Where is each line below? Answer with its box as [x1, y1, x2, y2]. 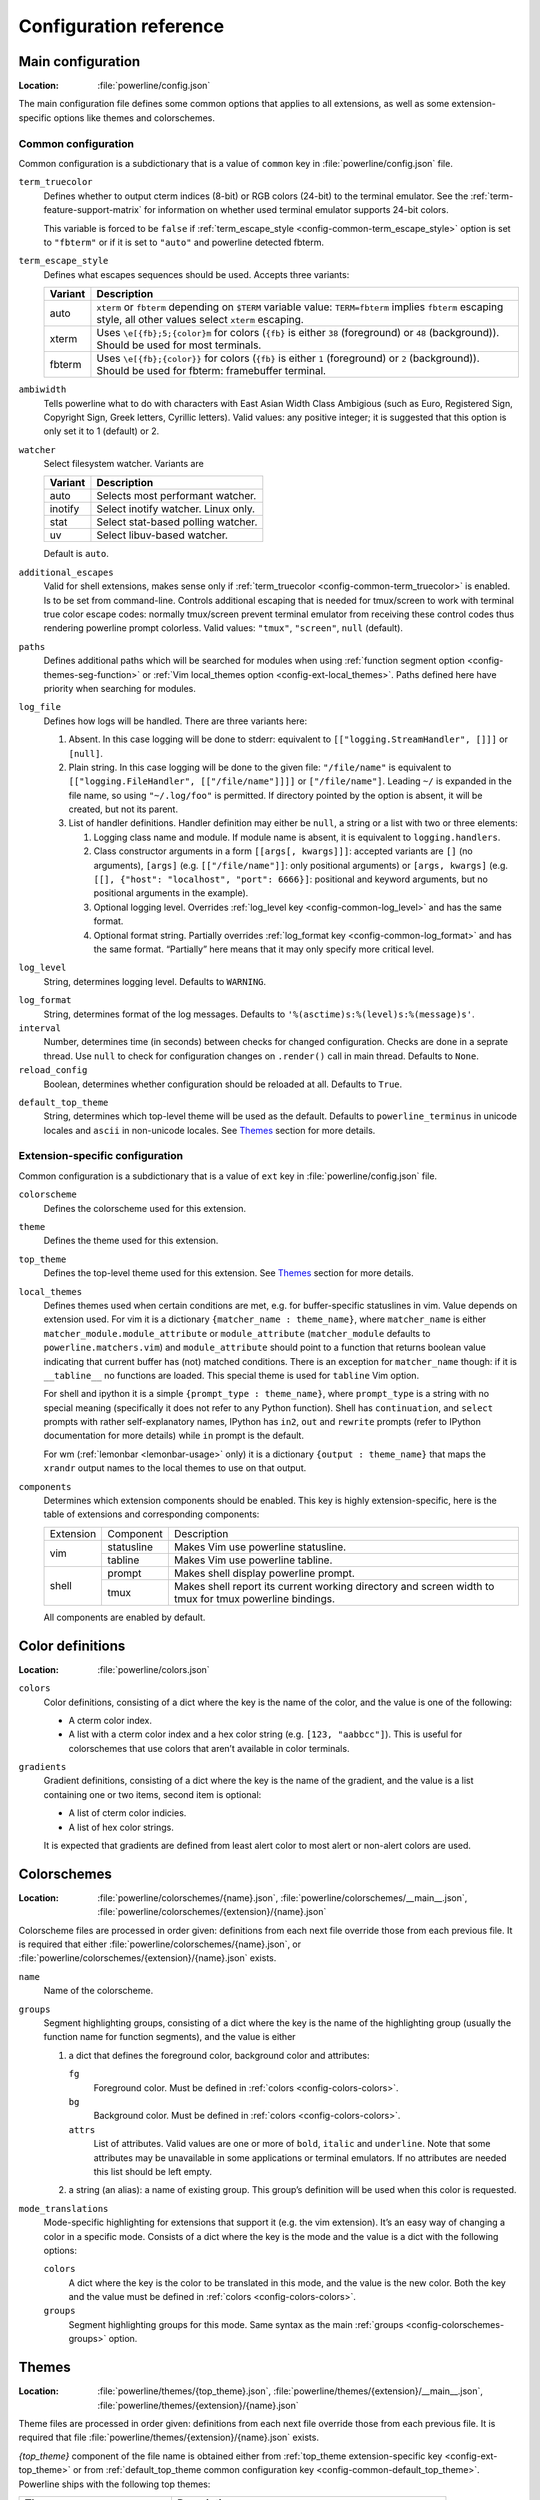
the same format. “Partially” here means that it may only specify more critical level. [93, 943, 435, 955]
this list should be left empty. [93, 2165, 213, 2177]
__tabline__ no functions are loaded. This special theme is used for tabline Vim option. [43, 1369, 420, 1381]
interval [18, 1022, 62, 1034]
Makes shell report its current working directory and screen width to [173, 1579, 495, 1593]
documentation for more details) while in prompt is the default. [43, 1430, 305, 1442]
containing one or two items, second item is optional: [43, 1788, 262, 1800]
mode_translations [18, 2203, 109, 2214]
